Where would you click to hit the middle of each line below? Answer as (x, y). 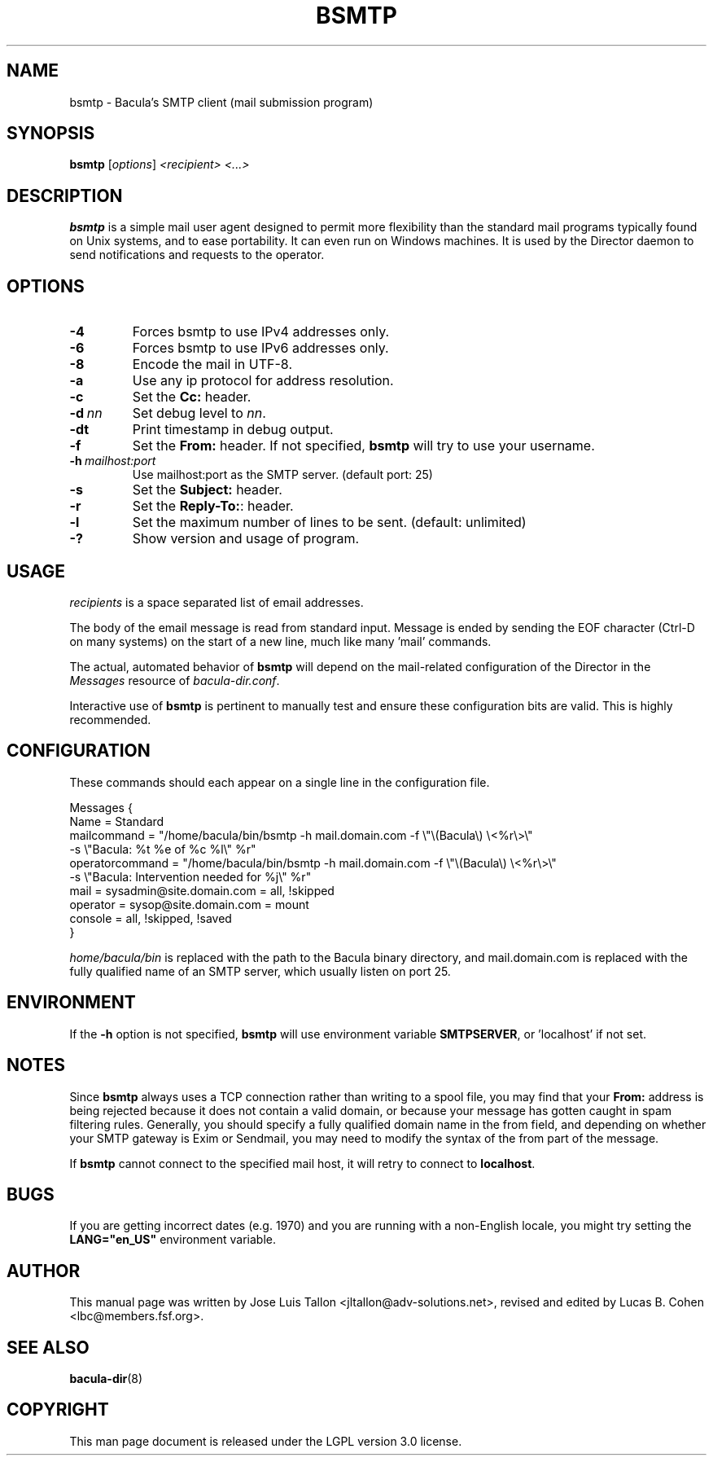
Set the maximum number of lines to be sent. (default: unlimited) (329, 522)
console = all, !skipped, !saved (151, 918)
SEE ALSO (48, 1347)
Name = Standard (117, 821)
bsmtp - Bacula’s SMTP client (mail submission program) (221, 102)
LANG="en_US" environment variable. (173, 1240)
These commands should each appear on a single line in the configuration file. (280, 782)
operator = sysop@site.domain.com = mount (189, 904)
